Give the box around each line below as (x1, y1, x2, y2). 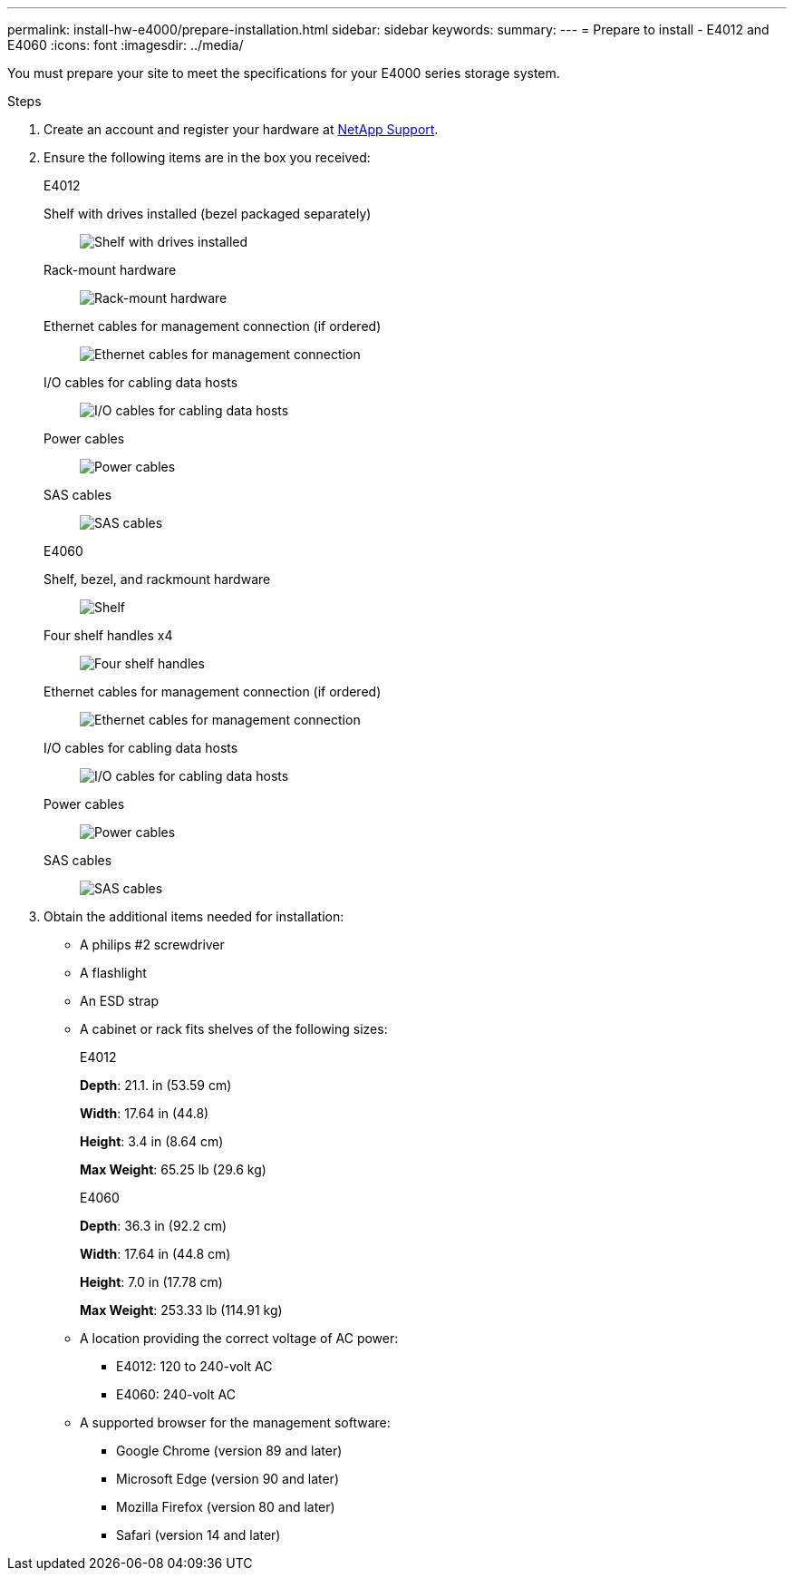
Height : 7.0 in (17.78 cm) (80, 1274, 223, 1290)
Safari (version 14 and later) (116, 1527, 281, 1543)
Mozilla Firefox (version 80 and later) (116, 1499, 335, 1515)
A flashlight (80, 965, 147, 980)
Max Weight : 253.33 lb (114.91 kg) (80, 1302, 283, 1318)
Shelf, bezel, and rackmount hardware (44, 571, 271, 587)
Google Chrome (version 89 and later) (116, 1443, 343, 1458)
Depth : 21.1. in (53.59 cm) (80, 1077, 232, 1093)
